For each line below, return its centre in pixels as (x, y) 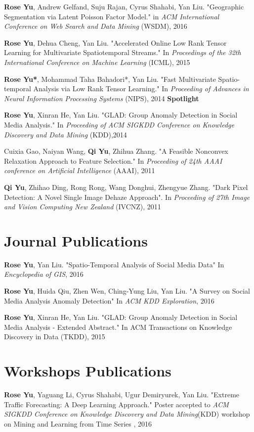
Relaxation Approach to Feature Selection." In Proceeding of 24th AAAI (113, 160)
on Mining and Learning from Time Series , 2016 (78, 423)
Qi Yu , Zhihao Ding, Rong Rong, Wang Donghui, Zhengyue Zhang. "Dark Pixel (126, 187)
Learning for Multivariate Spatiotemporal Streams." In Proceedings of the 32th (123, 52)
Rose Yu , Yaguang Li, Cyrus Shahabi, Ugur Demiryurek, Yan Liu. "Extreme (122, 395)
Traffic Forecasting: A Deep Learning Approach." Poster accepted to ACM (116, 404)
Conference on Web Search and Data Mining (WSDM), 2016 (96, 26)
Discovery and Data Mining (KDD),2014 (65, 134)
